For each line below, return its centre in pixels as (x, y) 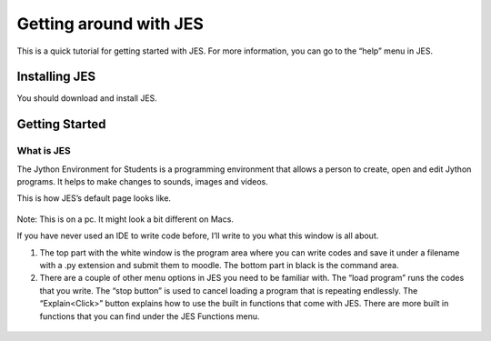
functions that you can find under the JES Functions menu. (150, 316)
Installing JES (56, 77)
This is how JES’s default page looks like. (94, 198)
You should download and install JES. (87, 98)
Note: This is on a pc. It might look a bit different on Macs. (125, 219)
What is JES (44, 151)
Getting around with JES (110, 24)
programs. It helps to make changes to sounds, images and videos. (142, 181)
